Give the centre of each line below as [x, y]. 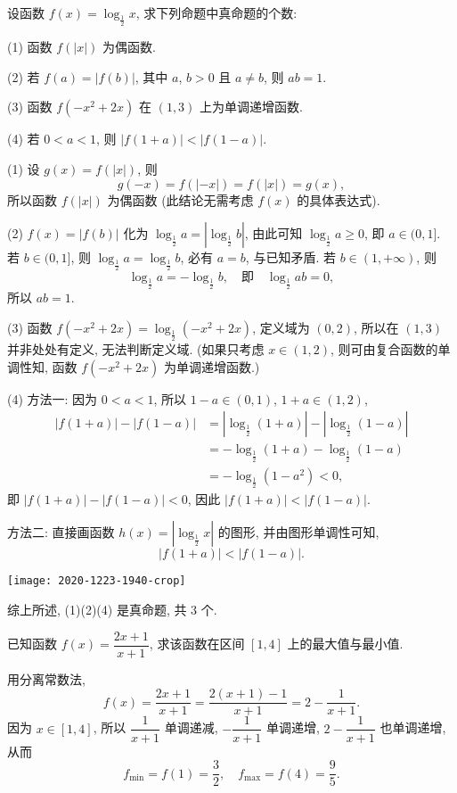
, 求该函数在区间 [197, 644]
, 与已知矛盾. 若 [290, 257]
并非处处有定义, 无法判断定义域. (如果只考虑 [136, 349]
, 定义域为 [281, 328]
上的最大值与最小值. [345, 644]
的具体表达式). [339, 199]
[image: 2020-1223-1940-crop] [97, 581]
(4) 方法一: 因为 [53, 398]
